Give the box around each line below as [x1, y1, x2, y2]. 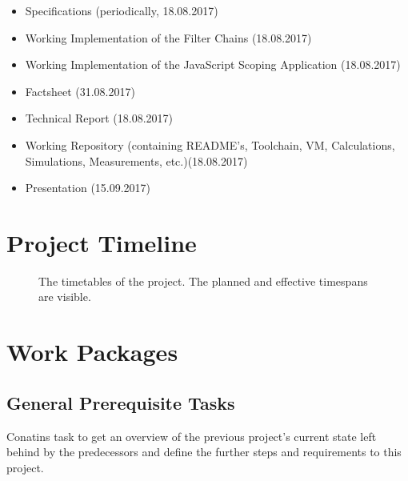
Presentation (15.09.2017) [25, 179, 151, 196]
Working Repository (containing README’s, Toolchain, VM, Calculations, [25, 136, 395, 153]
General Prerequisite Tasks [6, 390, 235, 415]
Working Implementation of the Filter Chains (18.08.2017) [25, 29, 312, 46]
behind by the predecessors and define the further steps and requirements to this [6, 443, 402, 460]
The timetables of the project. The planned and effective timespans [38, 272, 368, 289]
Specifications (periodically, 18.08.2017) [25, 2, 218, 18]
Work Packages [6, 335, 178, 368]
